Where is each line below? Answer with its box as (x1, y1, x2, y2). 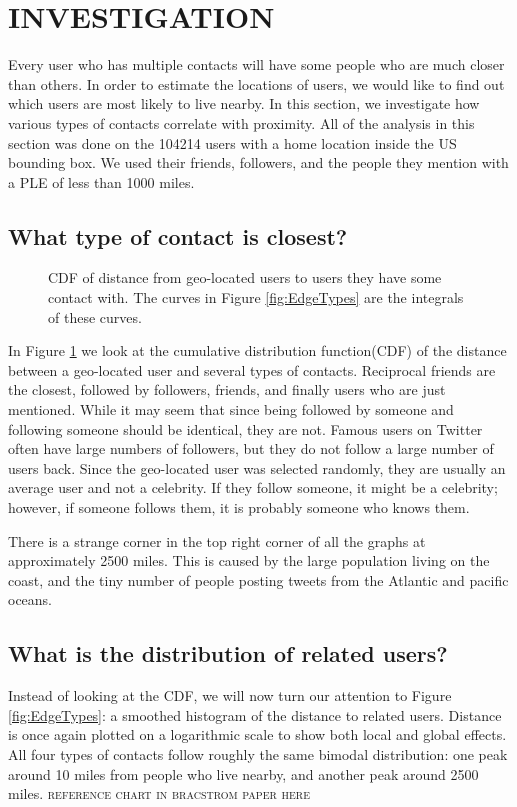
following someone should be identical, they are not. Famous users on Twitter (8, 418, 483, 439)
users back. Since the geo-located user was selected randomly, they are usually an (8, 457, 506, 478)
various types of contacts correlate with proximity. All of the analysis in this (8, 112, 475, 133)
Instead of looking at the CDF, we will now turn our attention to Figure (8, 685, 452, 706)
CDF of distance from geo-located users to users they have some (48, 267, 442, 288)
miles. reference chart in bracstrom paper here (8, 783, 310, 804)
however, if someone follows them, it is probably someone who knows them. (8, 497, 470, 518)
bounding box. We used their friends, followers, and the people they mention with (8, 152, 509, 173)
